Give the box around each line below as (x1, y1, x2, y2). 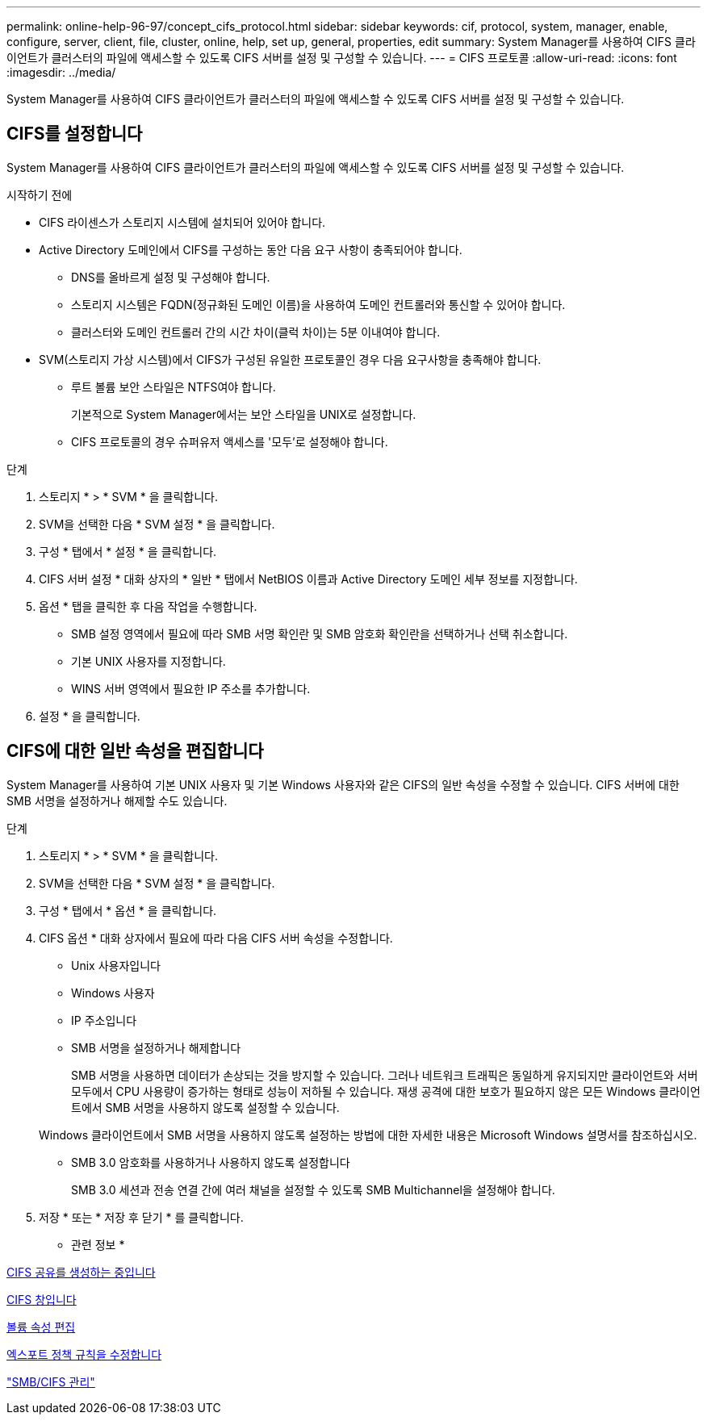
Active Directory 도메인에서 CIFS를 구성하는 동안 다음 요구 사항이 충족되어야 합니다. (39, 242, 462, 257)
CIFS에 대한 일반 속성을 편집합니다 (6, 741, 264, 762)
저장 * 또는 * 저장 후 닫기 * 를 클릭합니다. (39, 1210, 244, 1224)
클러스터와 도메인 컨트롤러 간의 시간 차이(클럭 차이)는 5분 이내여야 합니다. (71, 324, 441, 339)
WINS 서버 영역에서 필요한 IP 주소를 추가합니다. (71, 681, 311, 696)
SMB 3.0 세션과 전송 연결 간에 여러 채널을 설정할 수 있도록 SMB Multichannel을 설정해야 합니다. (71, 1182, 555, 1197)
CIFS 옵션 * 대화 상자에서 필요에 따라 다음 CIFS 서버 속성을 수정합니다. (39, 930, 393, 945)
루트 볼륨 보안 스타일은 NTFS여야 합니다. (71, 379, 276, 394)
